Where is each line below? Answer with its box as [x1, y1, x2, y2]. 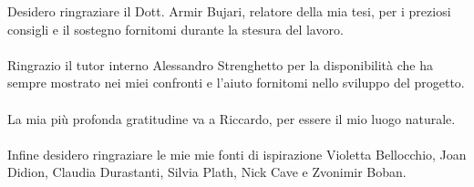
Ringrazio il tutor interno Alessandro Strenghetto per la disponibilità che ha [7, 55, 433, 74]
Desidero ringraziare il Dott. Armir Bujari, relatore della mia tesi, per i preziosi [7, 2, 451, 20]
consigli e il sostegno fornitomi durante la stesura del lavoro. [7, 19, 344, 38]
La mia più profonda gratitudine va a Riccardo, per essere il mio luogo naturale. [7, 109, 456, 128]
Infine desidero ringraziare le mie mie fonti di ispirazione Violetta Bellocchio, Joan [7, 144, 467, 163]
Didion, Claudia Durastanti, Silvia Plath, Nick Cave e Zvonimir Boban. [7, 162, 407, 182]
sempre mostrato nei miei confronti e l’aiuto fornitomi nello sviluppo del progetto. [7, 73, 465, 92]
